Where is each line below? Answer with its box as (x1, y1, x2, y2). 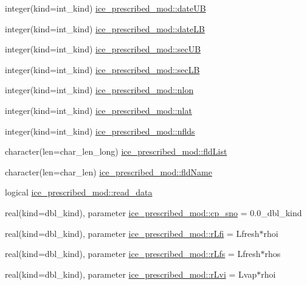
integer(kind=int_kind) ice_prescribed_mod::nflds (5, 124, 195, 137)
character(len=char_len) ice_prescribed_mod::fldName (5, 165, 212, 178)
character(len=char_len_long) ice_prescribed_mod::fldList (5, 145, 227, 158)
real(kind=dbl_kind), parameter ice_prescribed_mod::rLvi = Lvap (5, 267, 257, 280)
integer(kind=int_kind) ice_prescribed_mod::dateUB (5, 2, 206, 14)
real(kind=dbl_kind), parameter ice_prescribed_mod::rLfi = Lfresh (5, 227, 260, 239)
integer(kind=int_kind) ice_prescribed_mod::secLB (5, 63, 200, 76)
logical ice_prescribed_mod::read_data (5, 186, 153, 199)
